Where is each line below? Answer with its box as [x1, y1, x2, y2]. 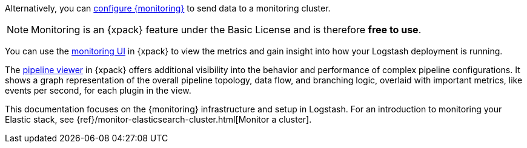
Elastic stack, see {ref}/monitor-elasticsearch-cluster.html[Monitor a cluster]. [5, 114, 312, 124]
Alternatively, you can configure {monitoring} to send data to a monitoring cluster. [5, 3, 331, 13]
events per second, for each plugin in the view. [5, 85, 191, 95]
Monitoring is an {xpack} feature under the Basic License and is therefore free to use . [31, 24, 422, 36]
